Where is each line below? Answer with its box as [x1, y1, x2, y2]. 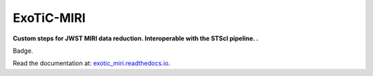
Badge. [12, 47, 34, 55]
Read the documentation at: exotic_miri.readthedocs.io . [12, 59, 171, 68]
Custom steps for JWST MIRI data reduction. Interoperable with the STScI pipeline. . [12, 34, 259, 42]
